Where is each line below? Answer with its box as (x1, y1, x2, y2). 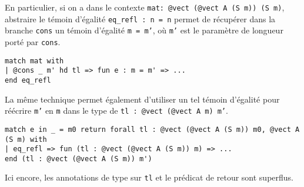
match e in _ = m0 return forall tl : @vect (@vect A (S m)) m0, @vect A (5, 125, 300, 134)
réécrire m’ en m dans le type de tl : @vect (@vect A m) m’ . (5, 104, 228, 117)
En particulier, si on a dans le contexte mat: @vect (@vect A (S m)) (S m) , (5, 1, 285, 13)
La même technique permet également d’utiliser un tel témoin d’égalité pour (5, 93, 280, 105)
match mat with (5, 56, 64, 65)
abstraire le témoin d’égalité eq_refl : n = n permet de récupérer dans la (5, 12, 276, 25)
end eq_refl (5, 76, 51, 84)
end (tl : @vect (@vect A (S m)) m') (5, 154, 152, 163)
